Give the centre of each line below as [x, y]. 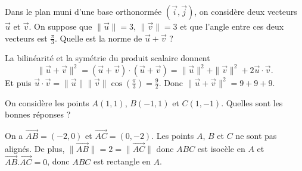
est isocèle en [221, 148]
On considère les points [47, 102]
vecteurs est [26, 38]
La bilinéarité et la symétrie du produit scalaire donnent [108, 58]
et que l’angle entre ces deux [232, 26]
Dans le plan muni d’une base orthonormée [83, 11]
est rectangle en [122, 161]
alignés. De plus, [35, 148]
